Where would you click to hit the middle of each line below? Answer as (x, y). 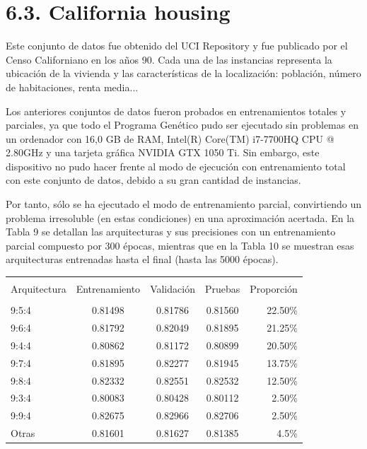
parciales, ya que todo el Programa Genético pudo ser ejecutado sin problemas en (182, 125)
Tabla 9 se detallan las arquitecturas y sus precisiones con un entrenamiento (171, 232)
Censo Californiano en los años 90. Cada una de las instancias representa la (169, 59)
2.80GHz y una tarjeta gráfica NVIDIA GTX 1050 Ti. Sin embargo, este (163, 152)
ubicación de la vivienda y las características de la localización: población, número (183, 73)
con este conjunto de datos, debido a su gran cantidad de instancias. (153, 180)
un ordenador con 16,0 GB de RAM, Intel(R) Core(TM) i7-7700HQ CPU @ (170, 138)
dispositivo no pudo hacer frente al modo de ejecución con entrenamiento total (176, 166)
